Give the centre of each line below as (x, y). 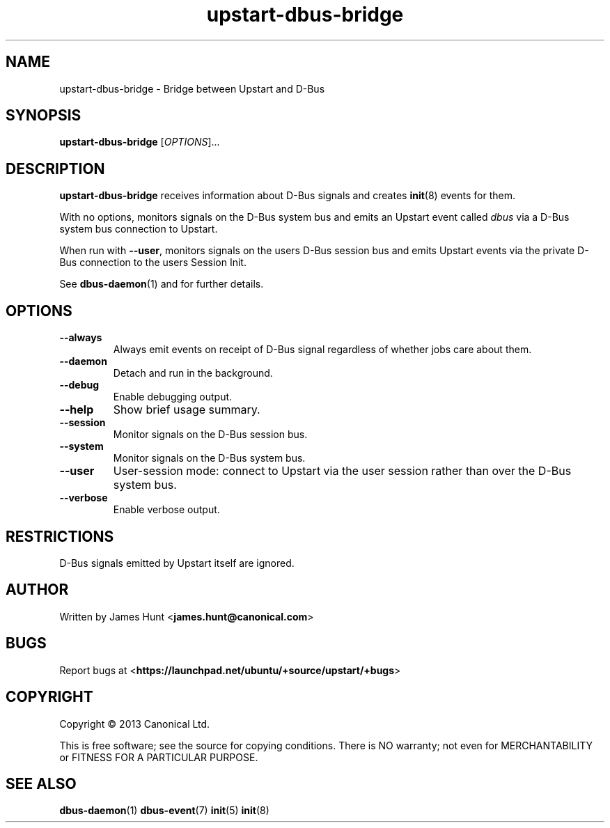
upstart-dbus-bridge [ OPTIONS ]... (140, 142)
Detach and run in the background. (193, 373)
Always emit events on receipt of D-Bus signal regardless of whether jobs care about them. (322, 350)
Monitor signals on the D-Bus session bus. (210, 435)
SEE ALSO (41, 783)
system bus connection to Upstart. (139, 229)
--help (77, 410)
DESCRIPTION (55, 169)
